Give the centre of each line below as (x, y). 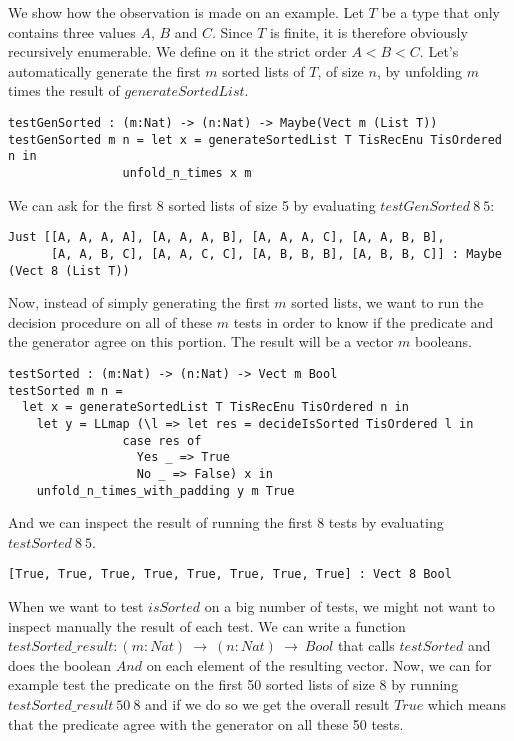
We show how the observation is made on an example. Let (186, 12)
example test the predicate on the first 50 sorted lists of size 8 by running (233, 684)
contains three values (72, 31)
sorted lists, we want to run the (387, 302)
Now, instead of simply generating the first (139, 302)
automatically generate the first (104, 70)
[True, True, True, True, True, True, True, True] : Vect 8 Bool (230, 574)
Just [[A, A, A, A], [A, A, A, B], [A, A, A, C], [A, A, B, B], (226, 237)
